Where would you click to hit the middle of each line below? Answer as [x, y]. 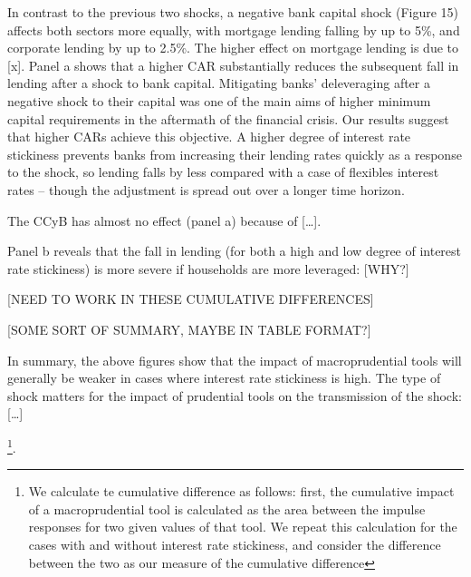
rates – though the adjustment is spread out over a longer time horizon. [206, 189]
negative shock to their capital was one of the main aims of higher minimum [219, 100]
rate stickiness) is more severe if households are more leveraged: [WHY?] [208, 268]
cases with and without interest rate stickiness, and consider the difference [235, 544]
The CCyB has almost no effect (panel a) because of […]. [164, 220]
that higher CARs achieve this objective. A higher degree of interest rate [209, 137]
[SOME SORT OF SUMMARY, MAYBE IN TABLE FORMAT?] [189, 329]
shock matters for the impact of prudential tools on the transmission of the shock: [235, 395]
